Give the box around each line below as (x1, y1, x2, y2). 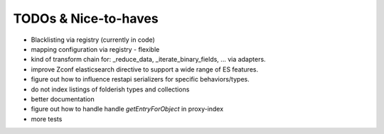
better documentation (31, 94, 95, 103)
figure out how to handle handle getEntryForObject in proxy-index (31, 105, 224, 113)
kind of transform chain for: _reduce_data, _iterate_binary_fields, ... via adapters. (31, 55, 266, 64)
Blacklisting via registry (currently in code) (31, 35, 156, 44)
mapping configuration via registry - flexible (31, 45, 160, 53)
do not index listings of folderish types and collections (31, 85, 190, 94)
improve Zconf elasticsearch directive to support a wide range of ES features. (31, 65, 259, 74)
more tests (31, 114, 63, 123)
